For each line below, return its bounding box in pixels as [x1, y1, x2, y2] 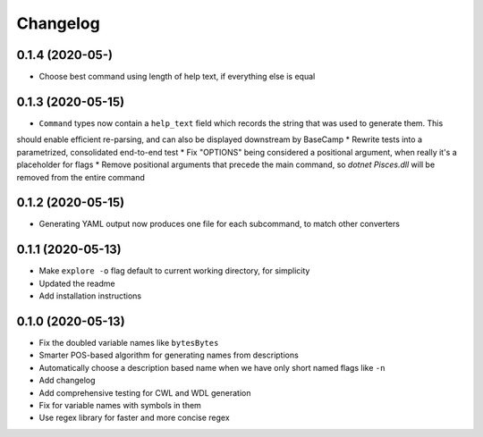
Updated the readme [38, 278, 115, 289]
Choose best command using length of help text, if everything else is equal [38, 71, 316, 82]
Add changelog [38, 375, 96, 386]
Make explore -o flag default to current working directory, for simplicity [38, 265, 310, 276]
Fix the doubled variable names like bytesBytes [38, 338, 219, 349]
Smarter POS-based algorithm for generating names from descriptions [38, 349, 299, 361]
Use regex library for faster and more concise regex [38, 412, 230, 424]
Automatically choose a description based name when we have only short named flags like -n [38, 362, 386, 373]
